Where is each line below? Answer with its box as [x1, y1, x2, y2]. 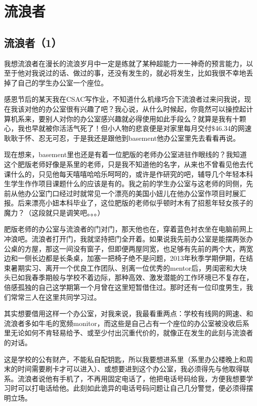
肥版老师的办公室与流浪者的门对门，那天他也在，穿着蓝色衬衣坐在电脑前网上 [4, 224, 253, 234]
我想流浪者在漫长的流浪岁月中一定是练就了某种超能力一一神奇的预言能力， [4, 58, 246, 68]
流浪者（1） [4, 35, 62, 50]
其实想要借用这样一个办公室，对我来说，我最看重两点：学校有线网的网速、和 [4, 308, 253, 319]
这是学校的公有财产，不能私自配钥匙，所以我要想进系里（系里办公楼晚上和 [4, 354, 246, 364]
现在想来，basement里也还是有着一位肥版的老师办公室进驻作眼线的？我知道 [4, 149, 247, 160]
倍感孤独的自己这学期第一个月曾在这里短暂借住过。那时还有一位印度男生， [4, 282, 246, 292]
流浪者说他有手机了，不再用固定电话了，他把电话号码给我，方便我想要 [17, 373, 246, 383]
